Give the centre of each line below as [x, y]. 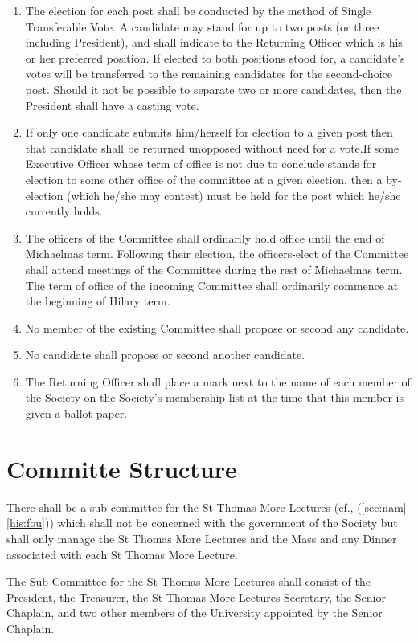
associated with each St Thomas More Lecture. [122, 554]
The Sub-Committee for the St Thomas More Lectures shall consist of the [189, 581]
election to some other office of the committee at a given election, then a [204, 179]
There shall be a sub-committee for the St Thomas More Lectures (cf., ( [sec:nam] [207, 507]
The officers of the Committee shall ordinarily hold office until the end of [205, 237]
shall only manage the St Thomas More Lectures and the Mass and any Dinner [202, 538]
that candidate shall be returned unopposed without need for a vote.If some [212, 147]
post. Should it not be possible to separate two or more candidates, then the [213, 89]
